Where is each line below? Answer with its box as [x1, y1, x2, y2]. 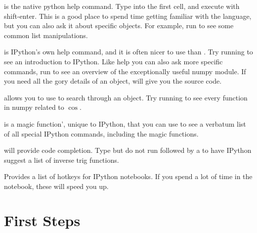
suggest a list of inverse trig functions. [4, 154, 119, 165]
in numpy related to [4, 102, 64, 112]
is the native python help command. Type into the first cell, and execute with [4, 1, 240, 11]
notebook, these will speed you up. [4, 181, 109, 191]
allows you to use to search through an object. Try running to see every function [4, 92, 248, 102]
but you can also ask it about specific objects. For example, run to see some [4, 20, 234, 31]
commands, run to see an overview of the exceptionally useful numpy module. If [4, 66, 246, 76]
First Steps [4, 210, 81, 230]
